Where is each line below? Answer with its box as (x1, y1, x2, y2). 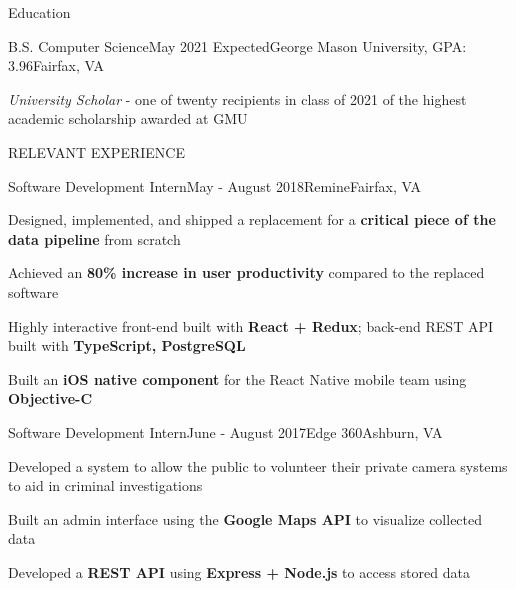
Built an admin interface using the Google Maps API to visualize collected (8, 508, 483, 529)
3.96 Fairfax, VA (8, 55, 104, 76)
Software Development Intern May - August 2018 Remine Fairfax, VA (8, 175, 422, 196)
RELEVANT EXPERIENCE (8, 141, 185, 162)
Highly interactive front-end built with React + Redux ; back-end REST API (8, 315, 494, 336)
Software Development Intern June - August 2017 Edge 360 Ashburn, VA (8, 421, 443, 442)
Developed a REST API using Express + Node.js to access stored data (8, 561, 470, 582)
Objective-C (8, 388, 93, 409)
